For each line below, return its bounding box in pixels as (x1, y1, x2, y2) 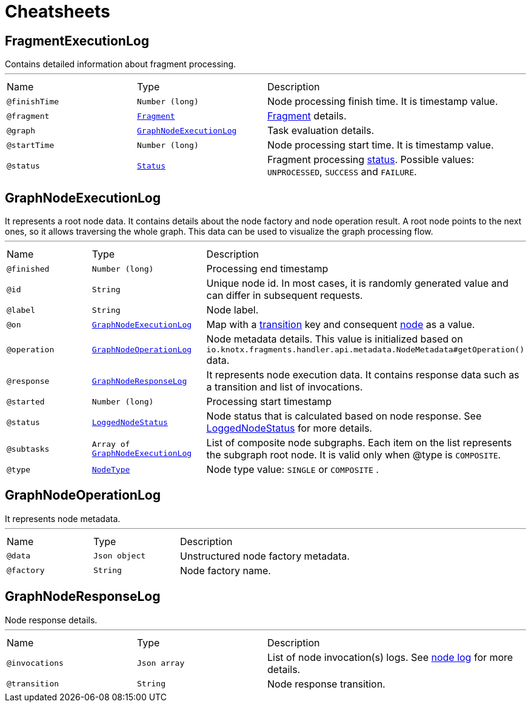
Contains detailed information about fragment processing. (5, 59, 236, 70)
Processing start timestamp (206, 395, 332, 408)
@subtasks (7, 444, 50, 454)
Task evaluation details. (267, 124, 374, 137)
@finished (7, 264, 50, 273)
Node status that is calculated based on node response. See (206, 410, 482, 423)
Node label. (206, 304, 259, 317)
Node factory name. (179, 564, 271, 577)
